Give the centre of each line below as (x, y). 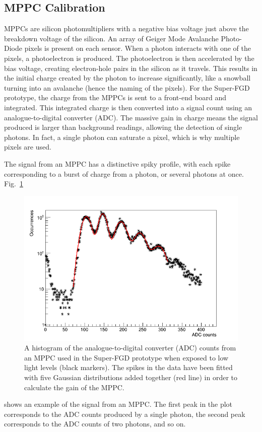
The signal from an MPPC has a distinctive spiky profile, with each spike (117, 163)
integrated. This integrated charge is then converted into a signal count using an (128, 107)
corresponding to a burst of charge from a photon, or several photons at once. (124, 173)
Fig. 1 (14, 184)
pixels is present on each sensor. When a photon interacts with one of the (138, 48)
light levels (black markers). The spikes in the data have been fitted (128, 367)
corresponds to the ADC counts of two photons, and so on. (95, 424)
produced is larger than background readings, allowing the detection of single (123, 127)
